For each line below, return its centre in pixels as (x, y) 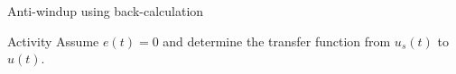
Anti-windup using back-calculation (106, 11)
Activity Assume (53, 41)
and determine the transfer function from (277, 41)
